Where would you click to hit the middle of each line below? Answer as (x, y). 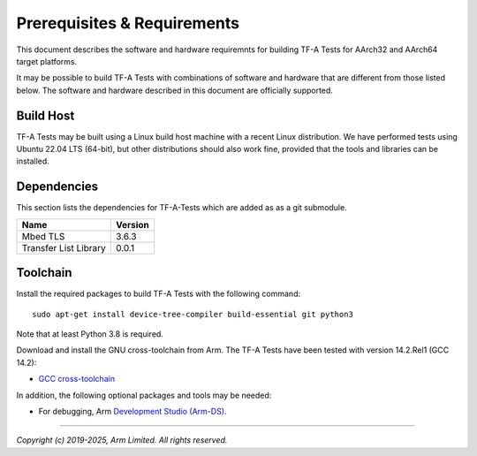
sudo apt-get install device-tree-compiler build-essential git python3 (193, 314)
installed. (33, 161)
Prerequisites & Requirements (128, 23)
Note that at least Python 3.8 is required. (90, 334)
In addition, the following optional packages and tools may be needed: (144, 395)
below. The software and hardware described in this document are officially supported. (174, 90)
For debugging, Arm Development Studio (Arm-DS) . (132, 411)
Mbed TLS (43, 236)
